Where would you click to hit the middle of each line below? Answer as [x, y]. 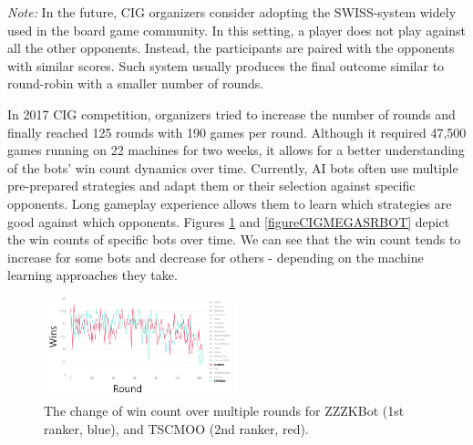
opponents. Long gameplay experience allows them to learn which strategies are [230, 203]
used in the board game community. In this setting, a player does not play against [236, 30]
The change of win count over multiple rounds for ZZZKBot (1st [224, 411]
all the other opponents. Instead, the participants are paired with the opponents [231, 48]
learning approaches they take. [93, 275]
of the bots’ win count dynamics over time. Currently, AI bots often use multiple [233, 167]
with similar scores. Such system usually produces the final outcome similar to [226, 65]
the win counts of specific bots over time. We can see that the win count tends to [234, 239]
